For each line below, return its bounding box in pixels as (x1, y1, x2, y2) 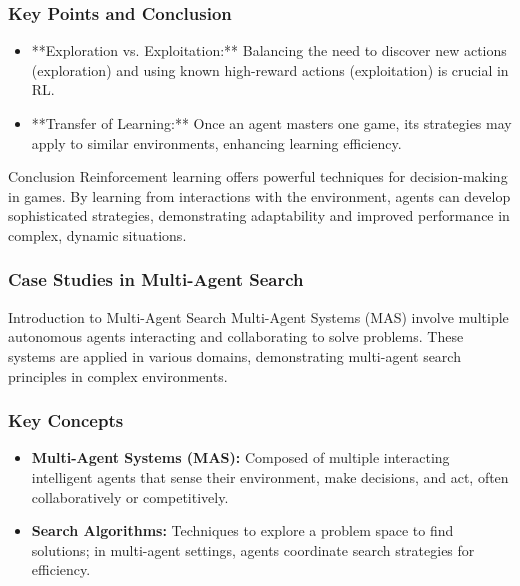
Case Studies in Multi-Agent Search (8, 267, 304, 292)
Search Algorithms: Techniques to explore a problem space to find (31, 520, 454, 541)
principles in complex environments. (8, 365, 228, 386)
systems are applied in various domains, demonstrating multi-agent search (8, 345, 461, 366)
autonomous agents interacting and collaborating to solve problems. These (8, 326, 464, 347)
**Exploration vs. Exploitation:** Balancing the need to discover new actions (31, 40, 507, 61)
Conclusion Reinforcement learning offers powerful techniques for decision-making (8, 166, 508, 187)
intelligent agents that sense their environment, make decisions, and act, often (31, 466, 509, 487)
